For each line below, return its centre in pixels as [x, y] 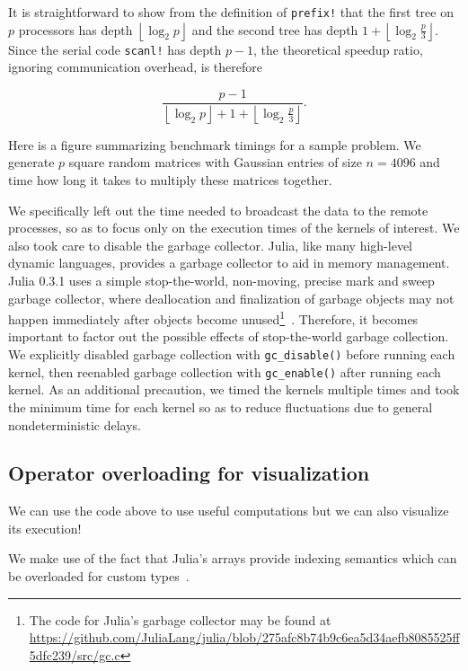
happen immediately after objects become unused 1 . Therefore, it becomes [213, 318]
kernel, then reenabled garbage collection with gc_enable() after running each [225, 371]
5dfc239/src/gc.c [75, 654]
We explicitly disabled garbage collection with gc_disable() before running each [232, 354]
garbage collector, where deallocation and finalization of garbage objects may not [231, 298]
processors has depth [75, 29]
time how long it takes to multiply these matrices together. [170, 180]
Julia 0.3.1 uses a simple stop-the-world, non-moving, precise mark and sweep [221, 280]
